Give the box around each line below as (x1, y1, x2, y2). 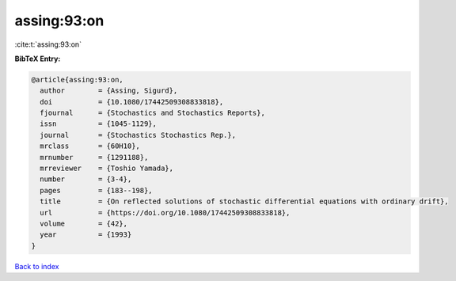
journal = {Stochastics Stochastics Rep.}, (40, 131, 237, 139)
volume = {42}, (40, 219, 128, 228)
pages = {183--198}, (40, 186, 154, 195)
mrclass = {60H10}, (40, 142, 140, 150)
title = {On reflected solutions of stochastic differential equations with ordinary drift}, (40, 197, 449, 206)
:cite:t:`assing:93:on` (14, 40, 82, 49)
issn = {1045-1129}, (40, 120, 158, 128)
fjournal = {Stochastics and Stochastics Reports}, (40, 108, 265, 118)
